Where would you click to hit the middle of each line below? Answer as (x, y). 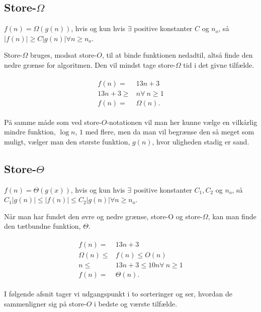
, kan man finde (232, 216)
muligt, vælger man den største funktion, (67, 141)
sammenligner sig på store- (45, 303)
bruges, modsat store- (64, 55)
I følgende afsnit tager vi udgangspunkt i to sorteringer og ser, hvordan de (118, 294)
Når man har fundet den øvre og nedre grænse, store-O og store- (103, 216)
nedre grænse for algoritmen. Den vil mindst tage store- (90, 64)
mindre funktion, (30, 132)
